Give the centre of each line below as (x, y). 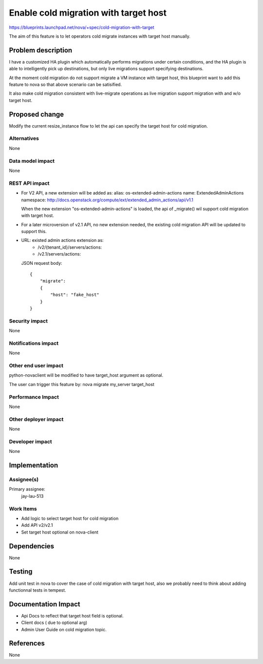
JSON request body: (42, 263)
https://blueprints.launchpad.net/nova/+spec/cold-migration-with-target (82, 27)
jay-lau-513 (32, 496)
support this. (34, 232)
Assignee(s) (24, 480)
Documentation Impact (45, 604)
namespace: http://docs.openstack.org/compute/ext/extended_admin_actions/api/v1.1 (107, 200)
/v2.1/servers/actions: (59, 254)
